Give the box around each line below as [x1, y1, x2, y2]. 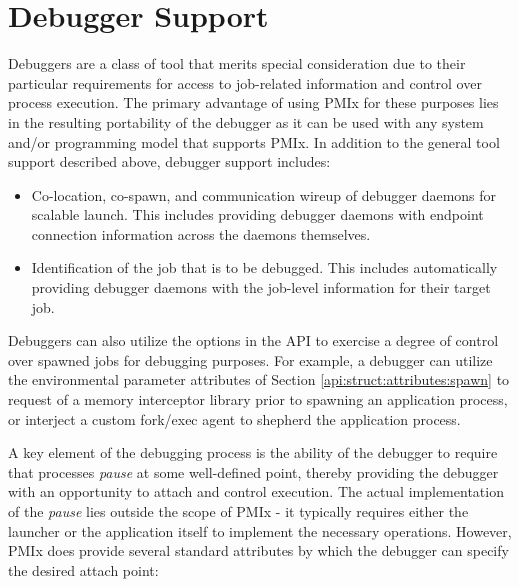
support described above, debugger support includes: [8, 151, 331, 172]
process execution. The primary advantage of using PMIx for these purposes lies [8, 92, 499, 113]
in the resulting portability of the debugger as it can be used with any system [8, 111, 484, 132]
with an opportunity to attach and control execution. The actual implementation [8, 481, 504, 502]
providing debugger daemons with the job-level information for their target [31, 277, 491, 298]
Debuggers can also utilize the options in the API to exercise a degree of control [8, 330, 499, 351]
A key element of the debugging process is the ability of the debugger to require [8, 442, 498, 463]
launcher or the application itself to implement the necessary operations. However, [8, 520, 512, 541]
